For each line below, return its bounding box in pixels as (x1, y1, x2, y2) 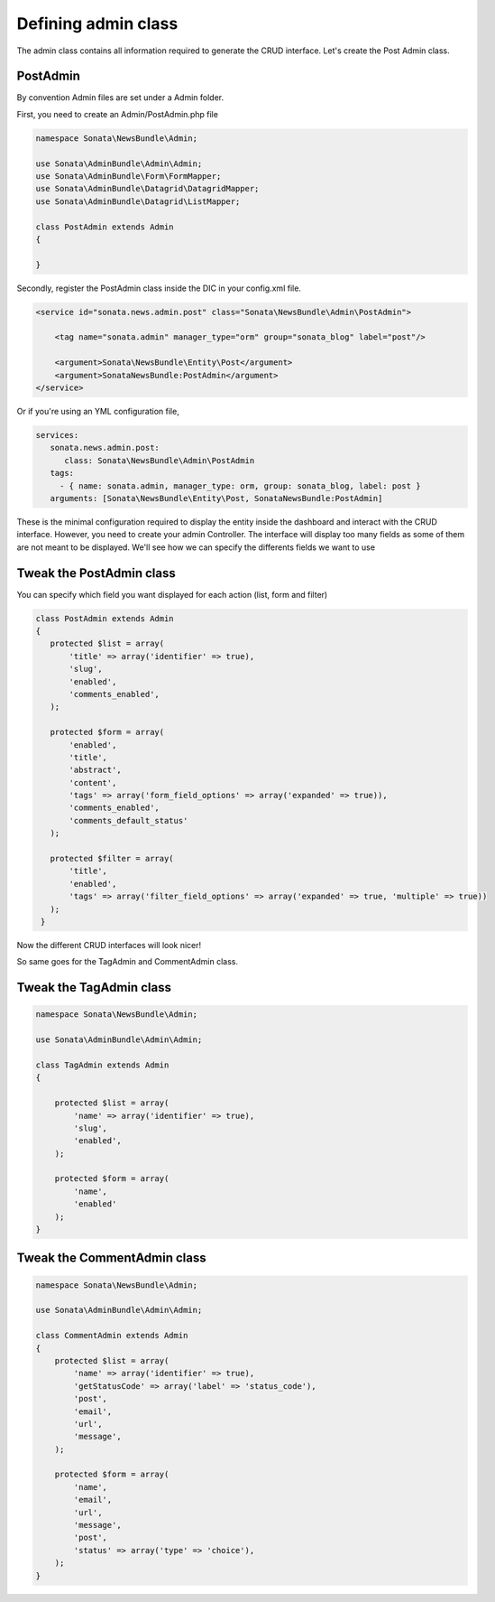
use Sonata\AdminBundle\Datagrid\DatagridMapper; (35, 183, 260, 194)
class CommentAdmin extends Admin (35, 1330, 188, 1341)
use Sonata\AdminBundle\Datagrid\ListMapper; (35, 196, 241, 207)
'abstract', (69, 765, 122, 776)
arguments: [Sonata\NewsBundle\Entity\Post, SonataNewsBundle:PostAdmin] (50, 493, 383, 503)
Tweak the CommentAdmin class (16, 1251, 206, 1266)
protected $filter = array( (50, 853, 175, 864)
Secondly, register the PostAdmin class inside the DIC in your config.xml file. (16, 283, 302, 293)
